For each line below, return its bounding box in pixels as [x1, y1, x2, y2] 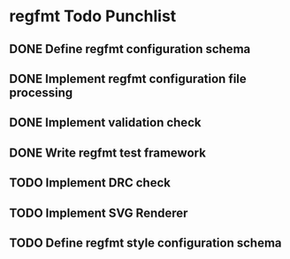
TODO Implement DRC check [9, 175, 171, 191]
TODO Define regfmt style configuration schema [9, 235, 282, 250]
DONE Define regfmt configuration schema [9, 42, 251, 57]
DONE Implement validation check [9, 115, 202, 130]
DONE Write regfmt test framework [9, 145, 206, 160]
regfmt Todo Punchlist [9, 6, 177, 27]
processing [9, 85, 73, 100]
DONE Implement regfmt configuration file [9, 71, 248, 86]
